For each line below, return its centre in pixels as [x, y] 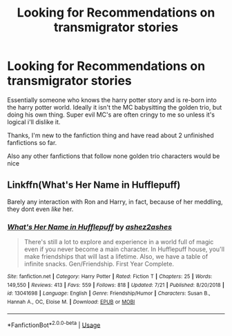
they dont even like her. [40, 209]
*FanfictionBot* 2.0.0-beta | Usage [54, 324]
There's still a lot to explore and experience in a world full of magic [119, 242]
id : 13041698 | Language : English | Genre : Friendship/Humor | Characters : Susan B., [109, 294]
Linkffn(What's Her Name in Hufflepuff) [94, 185]
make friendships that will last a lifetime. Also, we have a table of [116, 257]
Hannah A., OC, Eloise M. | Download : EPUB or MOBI [71, 302]
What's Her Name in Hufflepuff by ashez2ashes [90, 227]
